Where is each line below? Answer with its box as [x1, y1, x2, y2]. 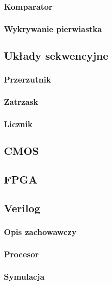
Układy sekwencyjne [4, 48, 109, 63]
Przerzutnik [4, 73, 51, 85]
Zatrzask [4, 96, 38, 108]
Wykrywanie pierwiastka [4, 22, 102, 34]
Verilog [4, 200, 40, 215]
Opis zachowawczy [4, 226, 77, 238]
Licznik [4, 118, 32, 130]
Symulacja [4, 270, 45, 282]
